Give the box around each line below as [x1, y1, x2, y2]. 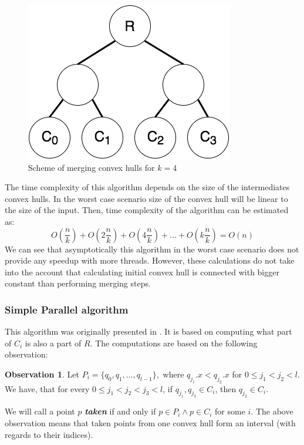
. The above [251, 405, 293, 417]
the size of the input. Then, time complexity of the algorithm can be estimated [5, 204, 289, 216]
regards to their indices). [5, 428, 93, 440]
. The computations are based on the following [90, 336, 258, 349]
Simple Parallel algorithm [5, 302, 129, 316]
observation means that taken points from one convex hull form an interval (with [5, 417, 296, 429]
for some [215, 405, 245, 417]
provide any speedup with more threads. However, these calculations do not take [5, 254, 295, 267]
